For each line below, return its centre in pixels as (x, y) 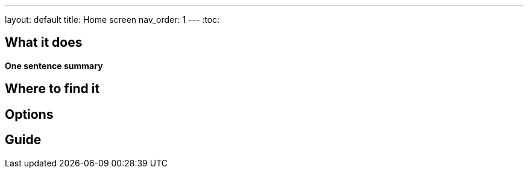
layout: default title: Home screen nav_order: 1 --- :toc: (112, 20)
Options (29, 114)
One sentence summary (54, 65)
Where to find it (52, 89)
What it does (44, 43)
